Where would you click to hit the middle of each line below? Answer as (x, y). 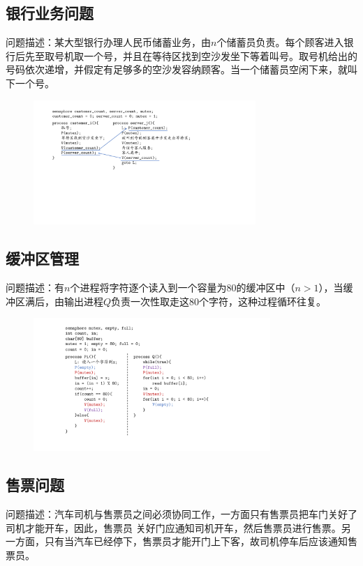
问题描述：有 (35, 288)
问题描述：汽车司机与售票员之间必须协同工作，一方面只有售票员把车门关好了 (181, 514)
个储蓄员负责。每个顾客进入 (280, 42)
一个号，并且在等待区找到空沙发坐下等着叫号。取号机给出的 (220, 55)
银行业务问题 (50, 13)
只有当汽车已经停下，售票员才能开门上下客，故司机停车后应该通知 (196, 541)
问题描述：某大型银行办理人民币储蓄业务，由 (108, 42)
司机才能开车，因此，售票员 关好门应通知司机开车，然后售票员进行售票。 (173, 527)
